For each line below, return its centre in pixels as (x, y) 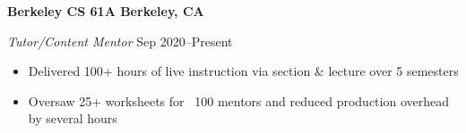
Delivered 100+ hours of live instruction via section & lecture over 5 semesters (243, 71)
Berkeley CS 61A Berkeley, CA (106, 11)
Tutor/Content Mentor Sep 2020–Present (120, 41)
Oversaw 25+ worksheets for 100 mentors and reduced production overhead (238, 100)
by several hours (73, 118)
